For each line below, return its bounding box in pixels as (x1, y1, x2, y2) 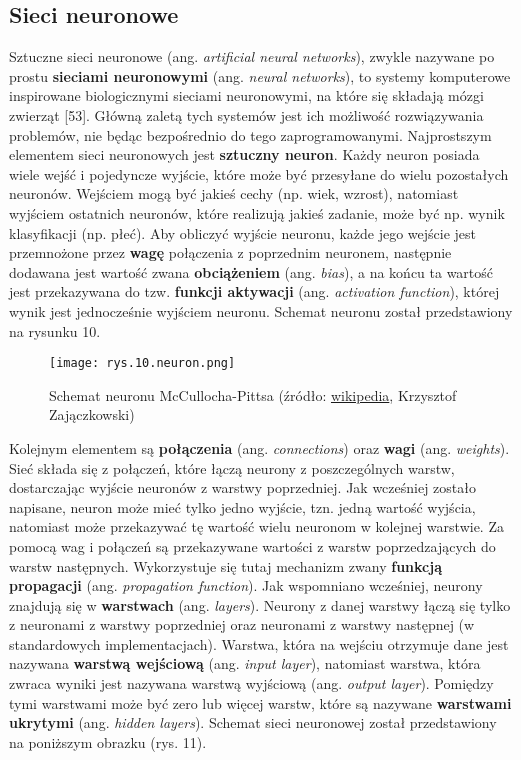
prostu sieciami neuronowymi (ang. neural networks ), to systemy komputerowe (9, 65, 511, 86)
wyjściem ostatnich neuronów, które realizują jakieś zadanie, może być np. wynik (9, 202, 505, 223)
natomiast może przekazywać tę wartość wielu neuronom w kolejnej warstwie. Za (9, 516, 504, 537)
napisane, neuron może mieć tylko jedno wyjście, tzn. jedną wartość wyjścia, (9, 496, 476, 517)
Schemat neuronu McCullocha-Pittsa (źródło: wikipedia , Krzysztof (49, 384, 457, 405)
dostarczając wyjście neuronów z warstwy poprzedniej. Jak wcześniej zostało (9, 477, 476, 498)
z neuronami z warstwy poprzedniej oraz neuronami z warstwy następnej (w (9, 614, 475, 635)
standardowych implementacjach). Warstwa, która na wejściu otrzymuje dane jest (9, 633, 509, 654)
